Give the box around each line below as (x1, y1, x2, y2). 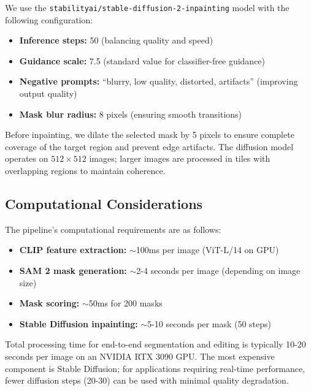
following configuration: (5, 13, 93, 26)
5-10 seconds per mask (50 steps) (147, 317, 271, 330)
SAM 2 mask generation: (19, 264, 127, 276)
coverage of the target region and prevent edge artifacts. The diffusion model (5, 140, 294, 153)
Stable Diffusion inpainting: (19, 317, 138, 330)
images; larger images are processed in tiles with (89, 152, 271, 165)
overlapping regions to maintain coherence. (5, 164, 166, 177)
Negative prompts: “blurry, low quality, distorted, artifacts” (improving (19, 75, 298, 88)
